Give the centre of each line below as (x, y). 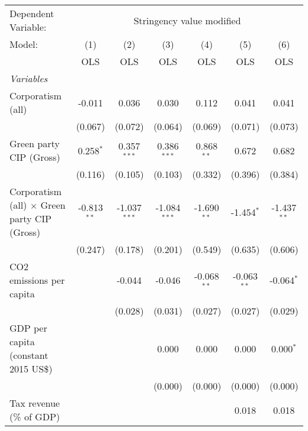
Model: (24, 44)
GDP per (28, 328)
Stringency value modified (187, 20)
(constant (29, 355)
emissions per (37, 280)
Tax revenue (35, 403)
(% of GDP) (35, 417)
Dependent (32, 13)
